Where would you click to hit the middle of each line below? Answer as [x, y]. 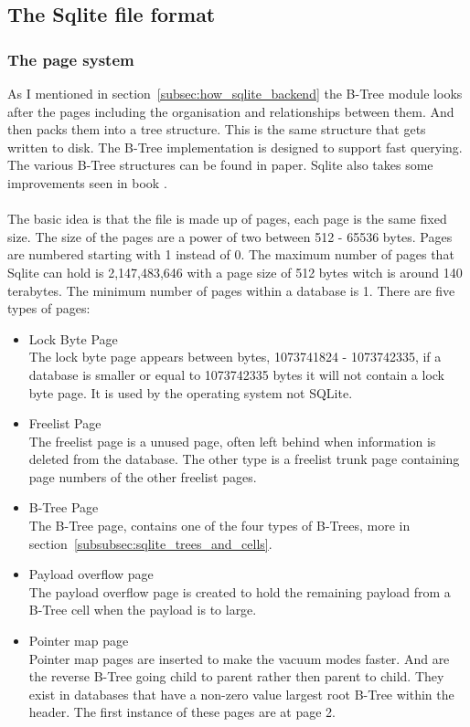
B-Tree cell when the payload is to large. [143, 610]
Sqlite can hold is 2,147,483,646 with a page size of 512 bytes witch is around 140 [235, 272]
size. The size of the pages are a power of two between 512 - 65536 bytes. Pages [230, 236]
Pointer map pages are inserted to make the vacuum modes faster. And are [239, 658]
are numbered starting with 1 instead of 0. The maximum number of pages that [231, 254]
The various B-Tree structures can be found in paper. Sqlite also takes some [220, 165]
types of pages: [49, 308]
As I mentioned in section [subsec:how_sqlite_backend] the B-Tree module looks [235, 93]
